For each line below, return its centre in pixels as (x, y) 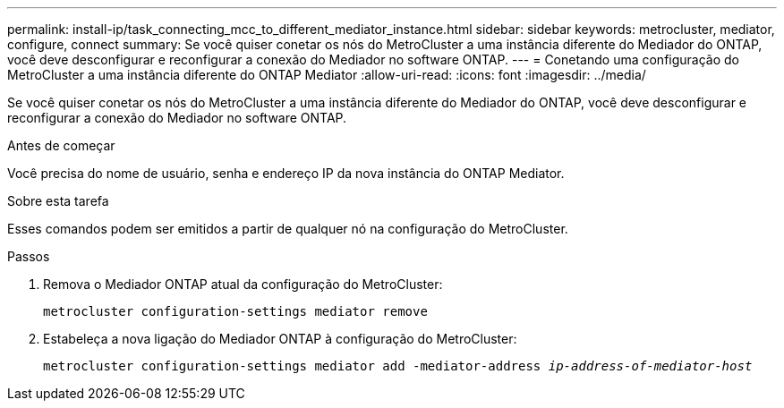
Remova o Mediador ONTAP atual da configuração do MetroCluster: (243, 284)
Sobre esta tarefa (58, 201)
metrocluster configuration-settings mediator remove (235, 311)
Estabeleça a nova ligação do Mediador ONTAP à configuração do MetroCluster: (280, 339)
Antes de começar (61, 145)
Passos (29, 256)
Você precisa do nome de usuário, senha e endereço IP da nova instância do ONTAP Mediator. (286, 173)
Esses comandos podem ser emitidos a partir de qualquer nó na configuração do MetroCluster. (288, 229)
